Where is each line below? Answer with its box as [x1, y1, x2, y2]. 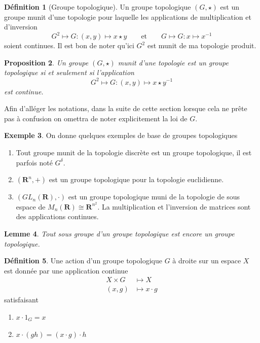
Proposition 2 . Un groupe [4, 57, 89, 67]
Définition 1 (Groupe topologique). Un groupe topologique [4, 2, 191, 12]
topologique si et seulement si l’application [4, 67, 134, 78]
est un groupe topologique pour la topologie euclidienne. [49, 174, 224, 185]
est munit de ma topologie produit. [147, 40, 256, 51]
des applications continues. [16, 211, 99, 222]
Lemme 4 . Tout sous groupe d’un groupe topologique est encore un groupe [4, 228, 235, 238]
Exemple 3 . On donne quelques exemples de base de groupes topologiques [4, 130, 238, 141]
